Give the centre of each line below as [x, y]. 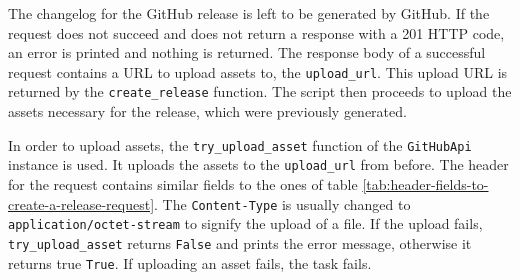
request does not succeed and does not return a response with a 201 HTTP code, [256, 32]
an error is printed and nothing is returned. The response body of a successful [247, 52]
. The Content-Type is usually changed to [282, 203]
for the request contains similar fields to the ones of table [183, 184]
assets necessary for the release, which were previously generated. [207, 111]
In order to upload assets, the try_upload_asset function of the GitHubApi [240, 144]
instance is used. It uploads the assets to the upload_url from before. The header [258, 164]
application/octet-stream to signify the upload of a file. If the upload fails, [245, 223]
